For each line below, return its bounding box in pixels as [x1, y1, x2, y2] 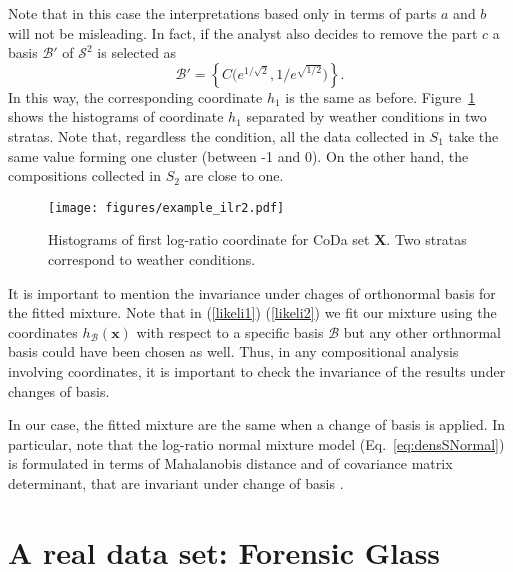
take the [448, 125, 499, 146]
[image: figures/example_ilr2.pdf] [48, 200, 285, 215]
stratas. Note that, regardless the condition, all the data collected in [8, 125, 425, 146]
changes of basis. [8, 380, 110, 401]
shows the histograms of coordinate [8, 106, 224, 127]
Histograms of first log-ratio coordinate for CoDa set [48, 229, 370, 250]
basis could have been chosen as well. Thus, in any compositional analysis [8, 341, 459, 362]
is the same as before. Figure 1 [285, 86, 476, 107]
